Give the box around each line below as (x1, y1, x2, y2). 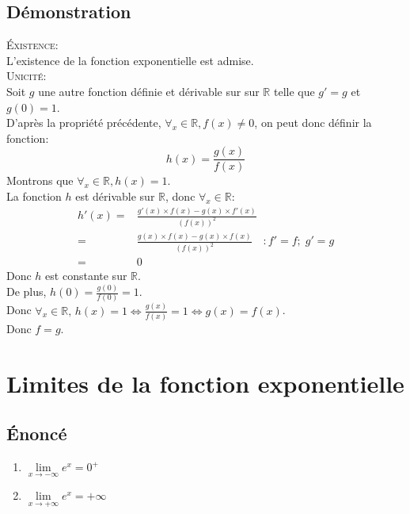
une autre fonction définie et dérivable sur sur (38, 82, 260, 99)
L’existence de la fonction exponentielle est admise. (6, 52, 254, 68)
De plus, (6, 283, 47, 300)
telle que (273, 82, 315, 99)
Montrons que (6, 172, 74, 189)
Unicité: (6, 67, 47, 84)
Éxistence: (6, 36, 59, 53)
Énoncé (6, 421, 67, 446)
